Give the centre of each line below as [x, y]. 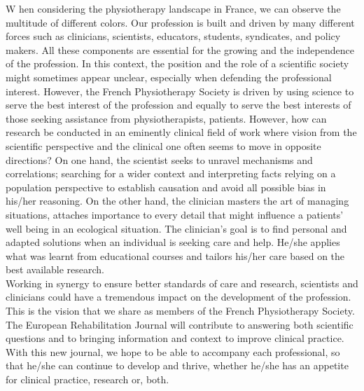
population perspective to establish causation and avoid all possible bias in [166, 187]
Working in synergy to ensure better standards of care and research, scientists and [182, 283]
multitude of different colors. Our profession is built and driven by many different [180, 22]
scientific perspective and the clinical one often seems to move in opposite [163, 145]
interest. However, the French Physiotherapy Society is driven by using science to [180, 91]
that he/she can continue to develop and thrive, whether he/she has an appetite [177, 365]
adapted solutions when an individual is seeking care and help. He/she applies [173, 242]
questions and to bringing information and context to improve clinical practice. [175, 338]
